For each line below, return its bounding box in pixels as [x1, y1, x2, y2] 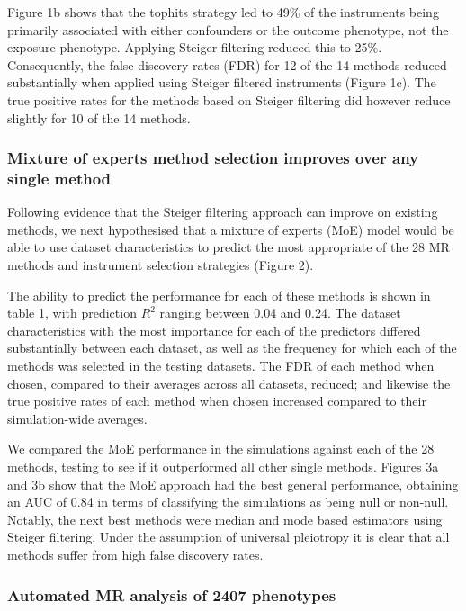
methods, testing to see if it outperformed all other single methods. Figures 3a [7, 457, 439, 476]
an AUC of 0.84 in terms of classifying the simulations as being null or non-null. [7, 492, 449, 511]
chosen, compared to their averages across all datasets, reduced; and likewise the [7, 373, 451, 392]
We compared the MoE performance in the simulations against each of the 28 [7, 439, 435, 458]
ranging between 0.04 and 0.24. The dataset [159, 303, 401, 322]
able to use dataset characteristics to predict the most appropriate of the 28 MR [7, 238, 450, 256]
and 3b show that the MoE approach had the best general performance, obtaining [7, 474, 459, 493]
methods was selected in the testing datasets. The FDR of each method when [7, 356, 435, 375]
